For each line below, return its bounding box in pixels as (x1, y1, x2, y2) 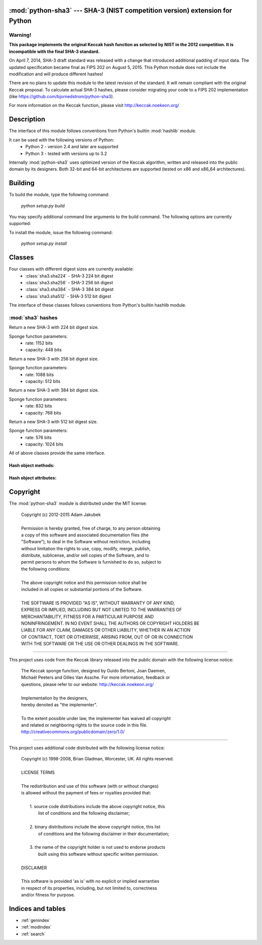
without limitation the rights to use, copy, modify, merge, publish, (21, 546, 151, 551)
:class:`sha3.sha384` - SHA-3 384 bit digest (25, 287, 114, 292)
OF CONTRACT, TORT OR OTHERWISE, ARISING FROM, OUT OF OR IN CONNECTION (21, 634, 193, 640)
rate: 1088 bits (25, 372, 54, 378)
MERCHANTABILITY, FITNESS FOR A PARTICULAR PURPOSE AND (21, 614, 154, 619)
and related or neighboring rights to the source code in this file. (21, 722, 147, 728)
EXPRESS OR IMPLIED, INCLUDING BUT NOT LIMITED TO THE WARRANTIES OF (21, 607, 182, 613)
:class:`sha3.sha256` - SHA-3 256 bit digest (25, 279, 114, 285)
